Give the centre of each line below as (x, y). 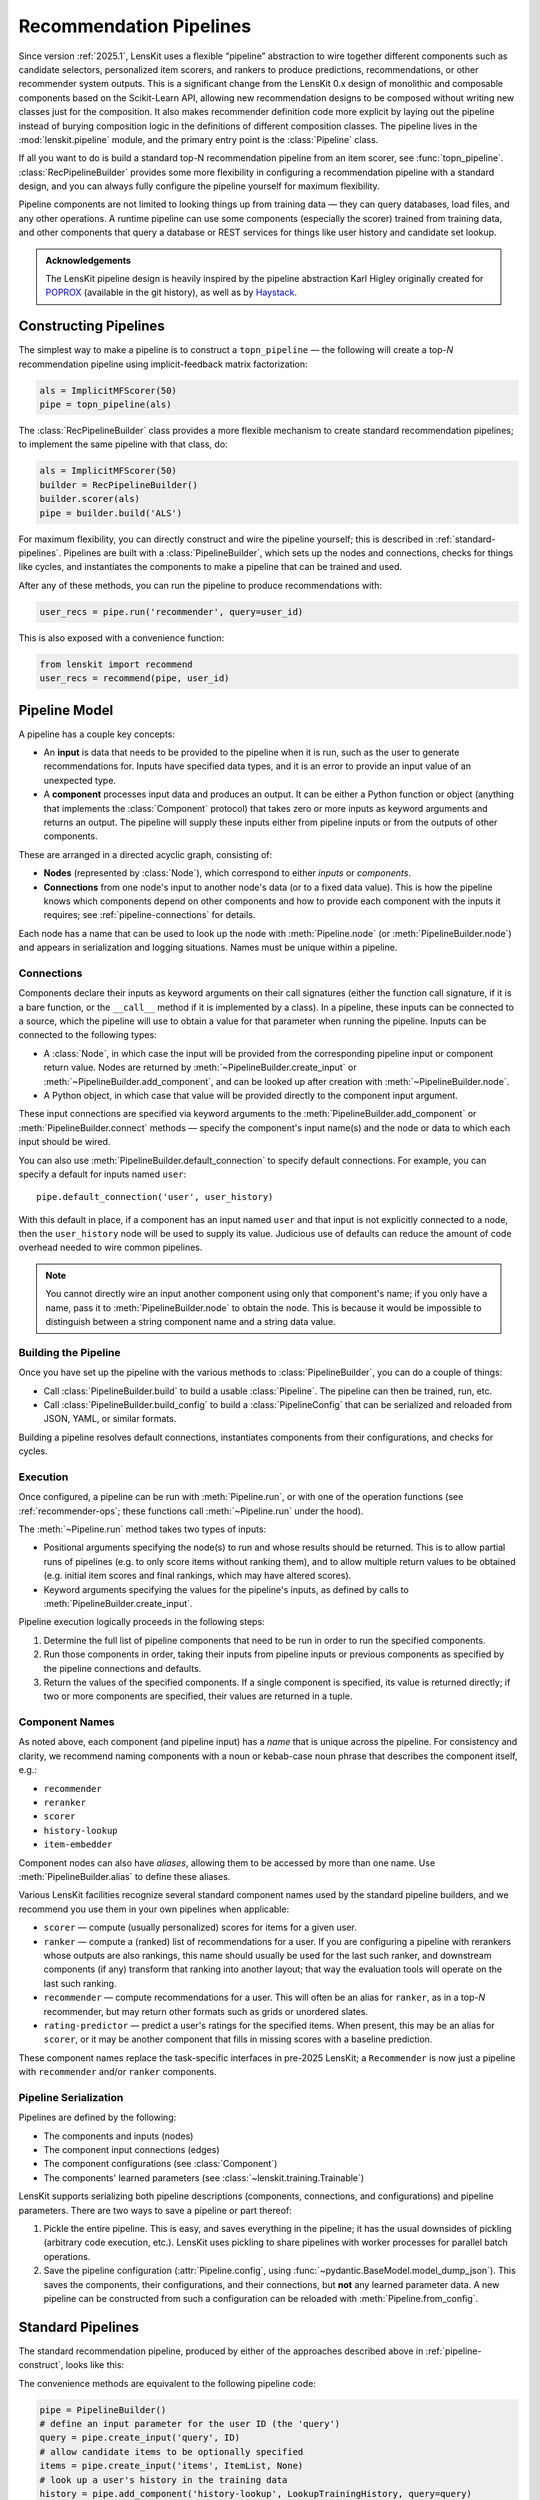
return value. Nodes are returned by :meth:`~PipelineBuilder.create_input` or (200, 1067)
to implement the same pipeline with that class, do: (123, 444)
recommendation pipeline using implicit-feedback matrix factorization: (163, 364)
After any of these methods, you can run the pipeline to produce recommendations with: (200, 585)
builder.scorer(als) (89, 499)
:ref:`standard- (465, 539)
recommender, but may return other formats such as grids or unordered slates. (206, 2011)
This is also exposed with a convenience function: (121, 637)
